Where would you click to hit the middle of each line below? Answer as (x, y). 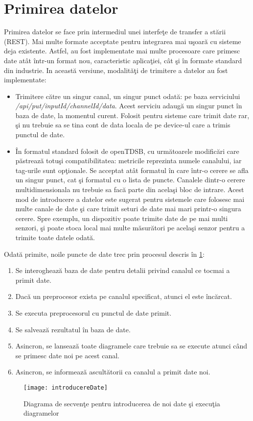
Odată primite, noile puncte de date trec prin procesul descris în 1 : (104, 254)
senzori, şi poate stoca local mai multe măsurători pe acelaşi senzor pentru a (130, 228)
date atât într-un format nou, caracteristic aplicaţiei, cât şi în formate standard (123, 60)
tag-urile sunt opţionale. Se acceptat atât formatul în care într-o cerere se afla (132, 170)
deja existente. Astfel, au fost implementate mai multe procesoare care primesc (122, 51)
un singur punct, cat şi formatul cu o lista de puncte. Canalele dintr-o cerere (130, 180)
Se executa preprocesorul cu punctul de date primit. (93, 312)
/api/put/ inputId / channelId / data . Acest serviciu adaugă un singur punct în (129, 106)
